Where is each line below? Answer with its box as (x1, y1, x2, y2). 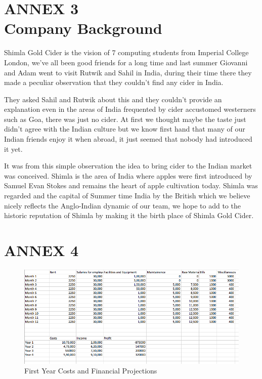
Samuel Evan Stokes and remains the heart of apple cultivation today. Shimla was (4, 180, 258, 191)
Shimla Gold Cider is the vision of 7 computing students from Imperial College (4, 47, 249, 58)
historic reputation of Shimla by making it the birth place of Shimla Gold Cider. (4, 210, 254, 221)
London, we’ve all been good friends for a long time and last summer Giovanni (4, 57, 248, 67)
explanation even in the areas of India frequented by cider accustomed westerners (4, 104, 256, 114)
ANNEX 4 (4, 240, 79, 260)
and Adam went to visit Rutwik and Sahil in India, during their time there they (4, 67, 252, 77)
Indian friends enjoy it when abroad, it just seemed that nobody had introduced (4, 134, 252, 144)
